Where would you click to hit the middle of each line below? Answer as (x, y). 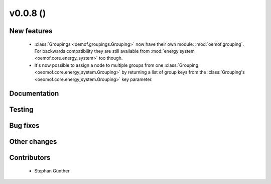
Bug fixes (24, 126)
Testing (21, 110)
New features (31, 31)
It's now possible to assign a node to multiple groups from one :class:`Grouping (116, 65)
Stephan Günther (52, 170)
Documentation (34, 94)
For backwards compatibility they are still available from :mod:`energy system (115, 51)
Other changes (33, 142)
